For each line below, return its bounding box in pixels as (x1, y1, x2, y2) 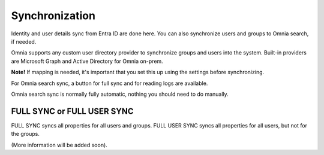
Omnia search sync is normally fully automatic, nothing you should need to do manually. (11, 90, 229, 98)
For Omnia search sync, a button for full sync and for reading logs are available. (11, 80, 208, 87)
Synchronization (11, 9, 96, 22)
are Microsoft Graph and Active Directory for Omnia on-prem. (11, 57, 163, 65)
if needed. (11, 38, 37, 45)
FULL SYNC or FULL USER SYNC (11, 106, 134, 116)
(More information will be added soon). (11, 141, 107, 148)
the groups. (11, 130, 40, 138)
